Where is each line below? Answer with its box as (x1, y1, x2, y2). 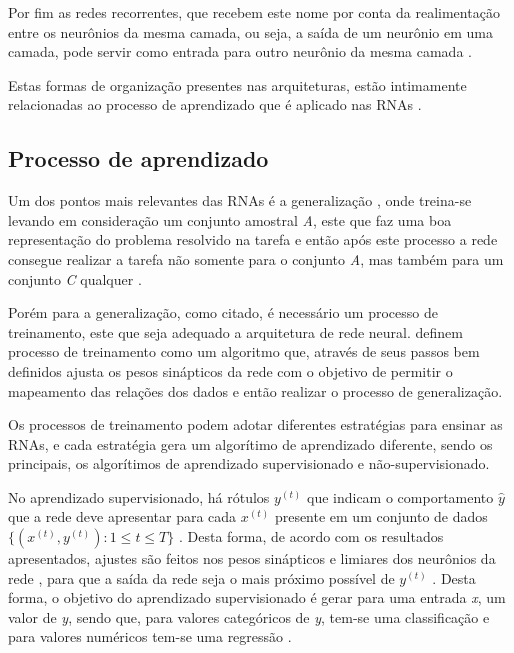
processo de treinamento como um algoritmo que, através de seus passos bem (8, 341, 480, 362)
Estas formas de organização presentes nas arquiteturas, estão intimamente (8, 74, 467, 95)
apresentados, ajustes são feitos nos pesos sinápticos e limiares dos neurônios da (8, 548, 496, 569)
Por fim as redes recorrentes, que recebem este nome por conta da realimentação (8, 2, 500, 22)
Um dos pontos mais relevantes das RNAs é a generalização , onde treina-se (8, 190, 472, 211)
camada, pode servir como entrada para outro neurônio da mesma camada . (8, 41, 472, 62)
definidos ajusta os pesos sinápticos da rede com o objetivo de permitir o (8, 360, 453, 381)
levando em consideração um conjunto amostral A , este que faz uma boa (8, 209, 452, 230)
